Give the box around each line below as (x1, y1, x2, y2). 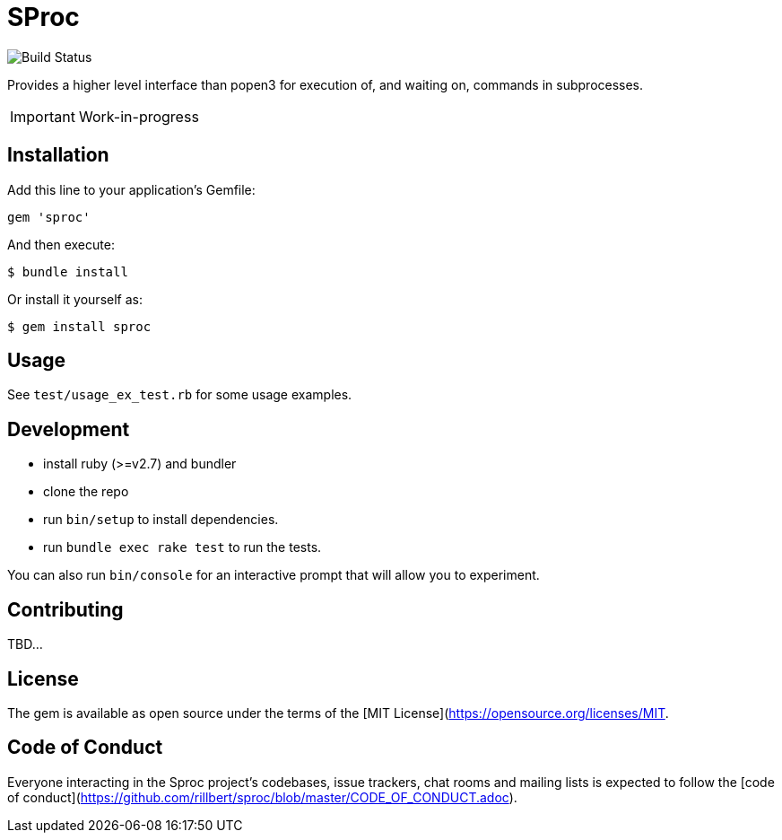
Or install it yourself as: (7, 291, 143, 307)
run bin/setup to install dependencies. (43, 512, 279, 528)
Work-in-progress (78, 107, 199, 126)
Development (7, 417, 130, 441)
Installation (7, 144, 109, 167)
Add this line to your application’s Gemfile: (7, 181, 256, 197)
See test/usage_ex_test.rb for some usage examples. (7, 387, 352, 403)
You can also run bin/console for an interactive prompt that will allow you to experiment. (7, 567, 540, 583)
